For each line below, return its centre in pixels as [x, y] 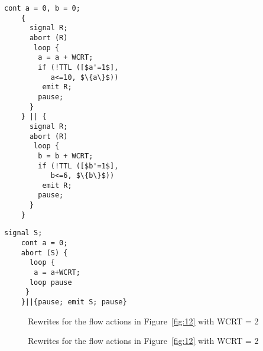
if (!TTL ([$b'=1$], [78, 166]
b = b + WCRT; [66, 156]
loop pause [51, 282]
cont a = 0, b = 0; [42, 8]
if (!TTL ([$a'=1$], [78, 67]
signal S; [23, 233]
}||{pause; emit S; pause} [74, 302]
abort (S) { [44, 253]
